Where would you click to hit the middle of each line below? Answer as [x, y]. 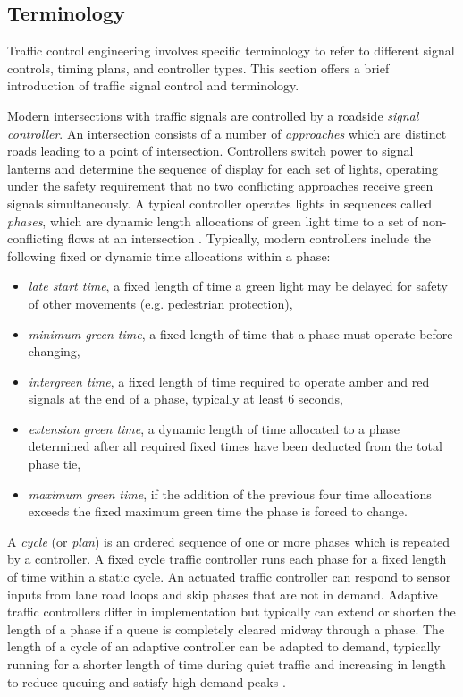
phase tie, [55, 464]
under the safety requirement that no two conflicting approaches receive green [220, 186]
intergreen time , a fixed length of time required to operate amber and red [229, 381]
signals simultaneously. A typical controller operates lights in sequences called [220, 203]
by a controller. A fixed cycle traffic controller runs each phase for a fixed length [227, 559]
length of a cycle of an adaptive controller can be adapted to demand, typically [224, 646]
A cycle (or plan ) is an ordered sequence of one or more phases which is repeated [229, 541]
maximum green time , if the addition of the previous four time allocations [230, 493]
